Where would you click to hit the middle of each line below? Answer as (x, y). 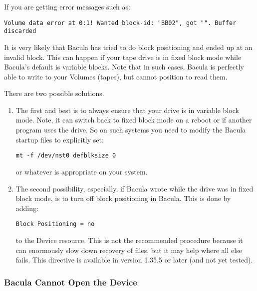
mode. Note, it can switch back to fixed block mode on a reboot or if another (134, 120)
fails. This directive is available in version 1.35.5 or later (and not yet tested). (134, 260)
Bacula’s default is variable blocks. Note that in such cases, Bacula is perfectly (124, 67)
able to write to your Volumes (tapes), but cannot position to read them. (116, 76)
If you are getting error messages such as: (67, 6)
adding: (27, 208)
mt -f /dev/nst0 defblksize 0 (66, 156)
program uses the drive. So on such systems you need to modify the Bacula (131, 130)
